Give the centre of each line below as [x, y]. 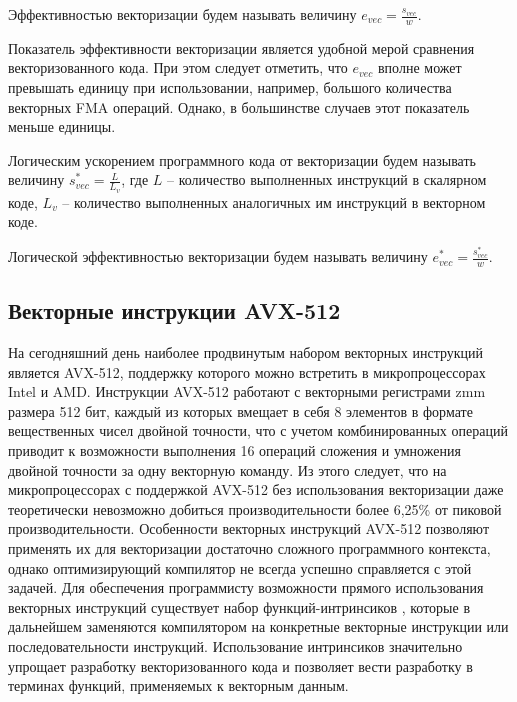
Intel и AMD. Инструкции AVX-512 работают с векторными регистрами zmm [247, 391]
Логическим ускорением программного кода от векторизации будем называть [242, 159]
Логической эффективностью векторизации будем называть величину [218, 256]
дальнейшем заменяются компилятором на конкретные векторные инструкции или [258, 626]
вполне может [420, 67]
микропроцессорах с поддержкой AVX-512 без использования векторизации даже [256, 489]
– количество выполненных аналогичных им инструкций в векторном [274, 201]
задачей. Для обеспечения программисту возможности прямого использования [246, 587]
